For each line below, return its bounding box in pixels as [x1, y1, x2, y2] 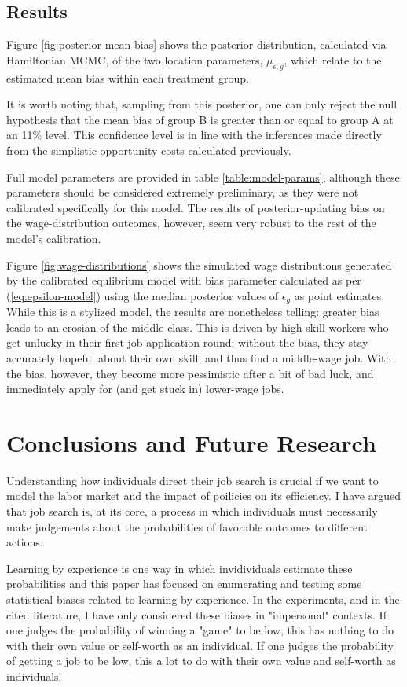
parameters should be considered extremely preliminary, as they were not [6, 184, 359, 200]
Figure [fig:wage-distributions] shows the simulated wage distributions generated [6, 256, 392, 273]
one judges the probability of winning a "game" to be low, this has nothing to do [6, 622, 394, 638]
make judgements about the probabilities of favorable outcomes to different [6, 518, 368, 535]
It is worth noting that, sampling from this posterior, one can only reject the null [6, 96, 398, 112]
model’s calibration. [6, 230, 101, 246]
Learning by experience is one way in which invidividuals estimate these [6, 560, 353, 576]
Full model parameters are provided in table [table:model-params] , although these [6, 168, 400, 185]
